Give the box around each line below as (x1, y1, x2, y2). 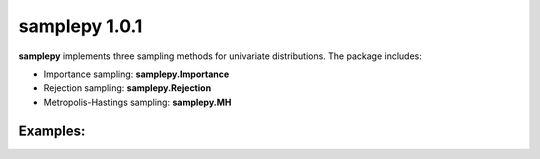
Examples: (18, 122, 86, 139)
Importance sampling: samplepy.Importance (43, 68, 230, 80)
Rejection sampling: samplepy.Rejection (43, 82, 212, 94)
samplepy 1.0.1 (18, 15, 143, 37)
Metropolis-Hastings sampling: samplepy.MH (43, 96, 232, 108)
